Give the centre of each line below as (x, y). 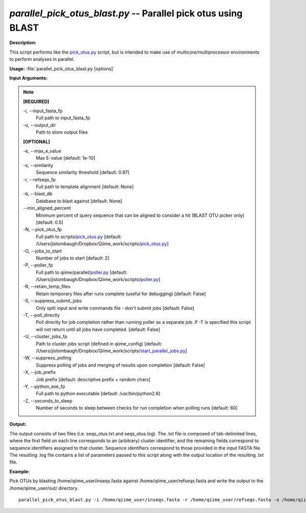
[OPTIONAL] (37, 142)
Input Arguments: (29, 78)
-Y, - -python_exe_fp (44, 386)
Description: (23, 43)
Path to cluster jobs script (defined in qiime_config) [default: (99, 344)
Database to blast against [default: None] (79, 201)
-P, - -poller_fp (38, 265)
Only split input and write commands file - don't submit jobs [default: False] (115, 308)
